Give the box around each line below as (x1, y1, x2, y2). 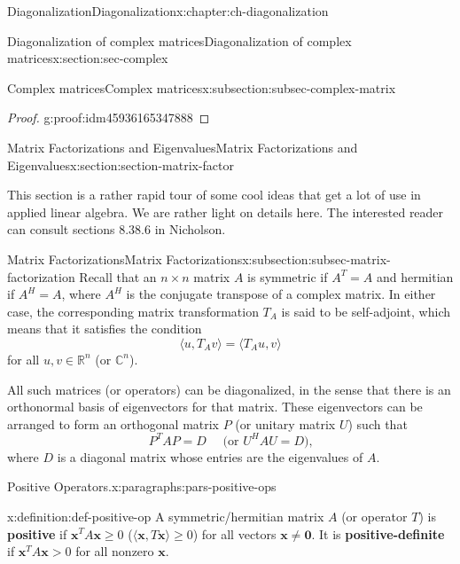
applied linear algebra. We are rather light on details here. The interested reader (7, 202, 444, 221)
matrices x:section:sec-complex (7, 49, 168, 67)
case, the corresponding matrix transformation (7, 302, 259, 320)
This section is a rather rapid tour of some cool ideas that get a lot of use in (7, 185, 421, 204)
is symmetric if (247, 267, 328, 286)
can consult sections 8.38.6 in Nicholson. (7, 220, 226, 239)
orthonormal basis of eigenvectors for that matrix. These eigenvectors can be (7, 397, 423, 416)
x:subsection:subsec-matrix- (242, 249, 391, 268)
